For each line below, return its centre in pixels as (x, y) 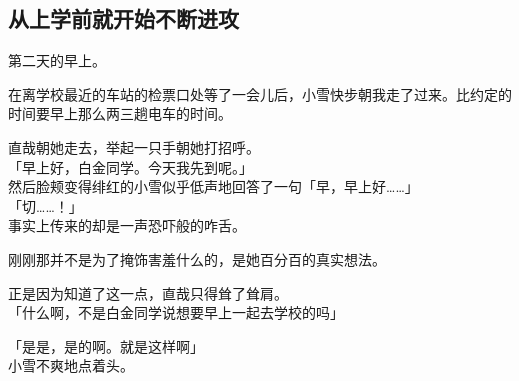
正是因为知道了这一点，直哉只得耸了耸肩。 (148, 292)
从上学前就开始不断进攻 (123, 18)
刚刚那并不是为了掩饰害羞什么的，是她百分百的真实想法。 (197, 258)
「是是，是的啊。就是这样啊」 (106, 345)
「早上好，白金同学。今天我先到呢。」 (130, 166)
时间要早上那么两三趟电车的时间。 (120, 113)
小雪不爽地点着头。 (71, 365)
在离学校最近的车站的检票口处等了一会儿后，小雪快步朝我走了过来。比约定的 (260, 93)
